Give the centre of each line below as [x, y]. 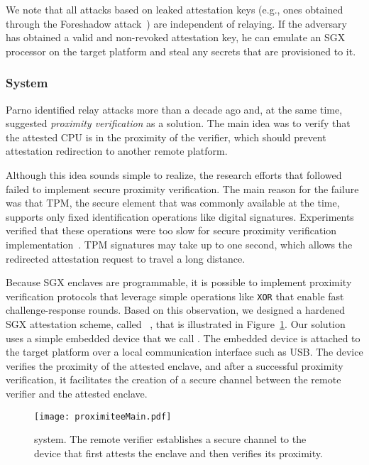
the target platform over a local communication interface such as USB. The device [184, 352]
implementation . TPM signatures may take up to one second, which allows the [179, 244]
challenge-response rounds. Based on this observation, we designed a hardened [176, 310]
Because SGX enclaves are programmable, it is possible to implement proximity [179, 282]
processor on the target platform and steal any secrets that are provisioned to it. [181, 51]
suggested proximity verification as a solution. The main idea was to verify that [178, 123]
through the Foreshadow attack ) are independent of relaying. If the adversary [176, 23]
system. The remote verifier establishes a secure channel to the [170, 439]
